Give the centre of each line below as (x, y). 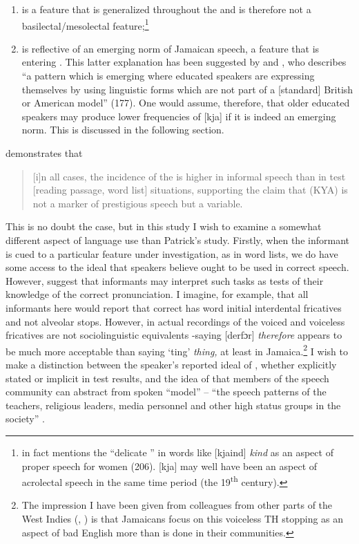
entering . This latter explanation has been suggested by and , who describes (184, 62)
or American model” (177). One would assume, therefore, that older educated (186, 103)
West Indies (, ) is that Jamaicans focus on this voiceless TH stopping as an (183, 518)
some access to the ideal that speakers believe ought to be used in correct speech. (177, 267)
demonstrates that (44, 153)
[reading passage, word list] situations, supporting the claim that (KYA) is (190, 190)
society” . (25, 419)
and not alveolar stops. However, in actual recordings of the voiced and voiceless (175, 321)
